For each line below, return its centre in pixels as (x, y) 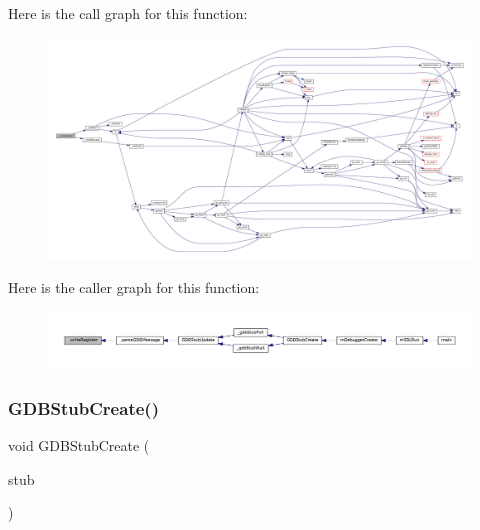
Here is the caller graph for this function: (134, 287)
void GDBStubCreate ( (79, 445)
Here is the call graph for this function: (128, 13)
